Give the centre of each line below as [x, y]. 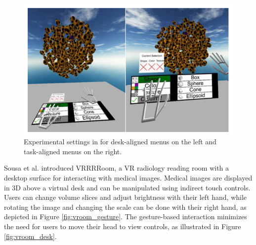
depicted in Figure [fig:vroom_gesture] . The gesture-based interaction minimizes [126, 216]
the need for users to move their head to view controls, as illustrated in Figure [123, 226]
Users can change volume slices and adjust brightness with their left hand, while [126, 197]
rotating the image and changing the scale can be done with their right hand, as [125, 207]
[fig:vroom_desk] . [30, 236]
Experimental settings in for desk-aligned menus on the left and [120, 142]
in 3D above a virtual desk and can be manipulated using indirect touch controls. [127, 187]
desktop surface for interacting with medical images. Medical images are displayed [128, 178]
